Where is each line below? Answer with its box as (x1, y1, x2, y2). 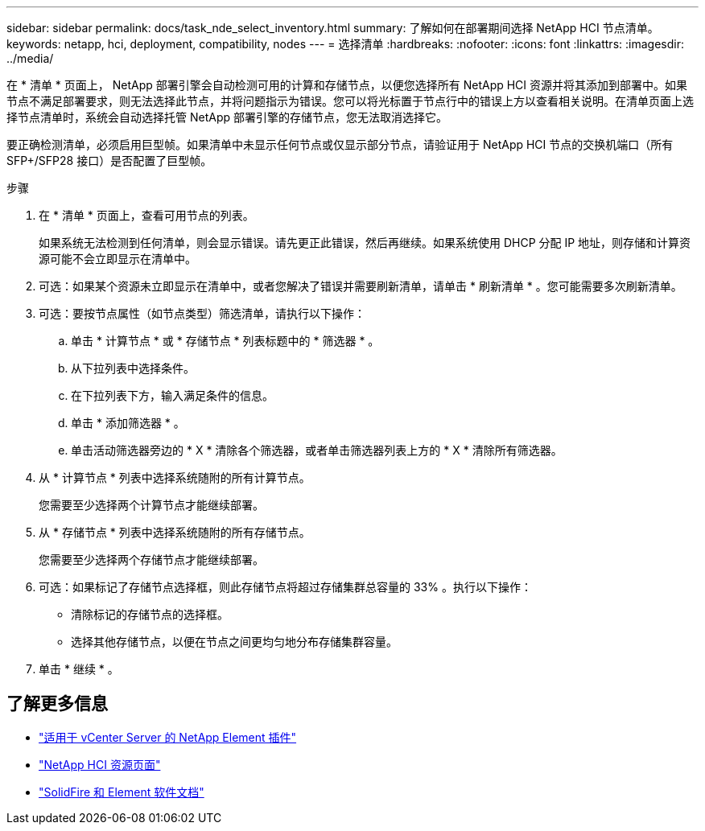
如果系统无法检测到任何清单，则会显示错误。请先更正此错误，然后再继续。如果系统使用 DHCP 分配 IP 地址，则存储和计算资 (39, 236, 691, 249)
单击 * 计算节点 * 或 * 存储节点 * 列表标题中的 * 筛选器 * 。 (71, 334, 380, 348)
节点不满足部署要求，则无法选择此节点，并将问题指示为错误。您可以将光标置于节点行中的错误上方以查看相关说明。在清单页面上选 (6, 94, 694, 108)
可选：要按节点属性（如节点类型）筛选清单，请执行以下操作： (39, 306, 365, 320)
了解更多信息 (6, 693, 108, 714)
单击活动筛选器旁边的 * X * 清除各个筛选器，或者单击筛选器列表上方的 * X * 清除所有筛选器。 (71, 443, 563, 457)
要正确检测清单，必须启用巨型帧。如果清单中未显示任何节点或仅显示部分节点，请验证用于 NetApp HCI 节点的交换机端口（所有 (6, 138, 674, 151)
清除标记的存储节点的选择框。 (71, 607, 229, 621)
